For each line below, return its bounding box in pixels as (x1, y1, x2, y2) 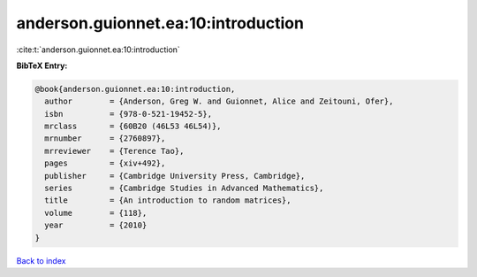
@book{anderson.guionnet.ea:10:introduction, (34, 84, 236, 94)
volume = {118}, (44, 208, 148, 218)
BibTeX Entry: (16, 60, 68, 71)
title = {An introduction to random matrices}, (44, 196, 291, 205)
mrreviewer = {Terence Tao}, (44, 146, 185, 156)
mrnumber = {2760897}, (44, 134, 166, 143)
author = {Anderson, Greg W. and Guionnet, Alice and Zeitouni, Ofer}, (44, 96, 394, 106)
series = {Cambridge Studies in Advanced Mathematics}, (44, 183, 324, 194)
